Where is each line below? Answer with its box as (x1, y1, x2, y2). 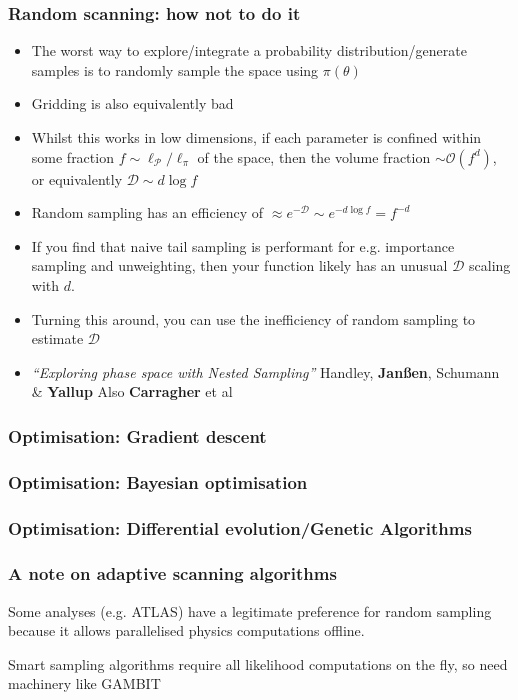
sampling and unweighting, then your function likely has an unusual (31, 255, 448, 276)
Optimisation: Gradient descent (8, 423, 267, 448)
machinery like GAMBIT (8, 673, 161, 694)
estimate (31, 328, 84, 349)
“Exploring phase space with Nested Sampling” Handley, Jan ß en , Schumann (31, 361, 500, 382)
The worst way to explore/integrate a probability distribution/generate (31, 40, 467, 61)
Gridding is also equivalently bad (31, 93, 234, 114)
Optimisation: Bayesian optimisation (8, 469, 308, 494)
